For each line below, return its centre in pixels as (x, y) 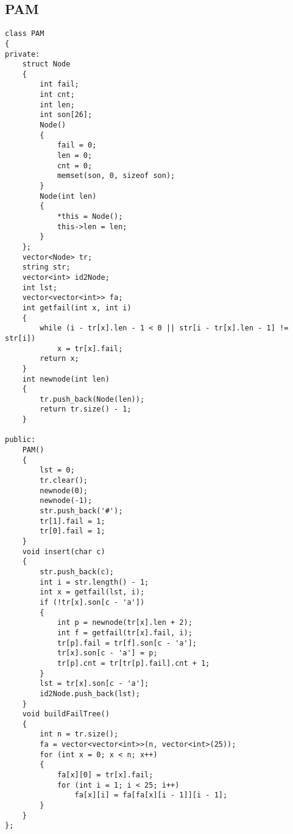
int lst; (40, 287)
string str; (46, 267)
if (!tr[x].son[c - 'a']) (92, 602)
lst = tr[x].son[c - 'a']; (94, 684)
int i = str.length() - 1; (94, 582)
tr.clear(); (64, 481)
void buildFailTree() (66, 714)
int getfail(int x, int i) (77, 308)
